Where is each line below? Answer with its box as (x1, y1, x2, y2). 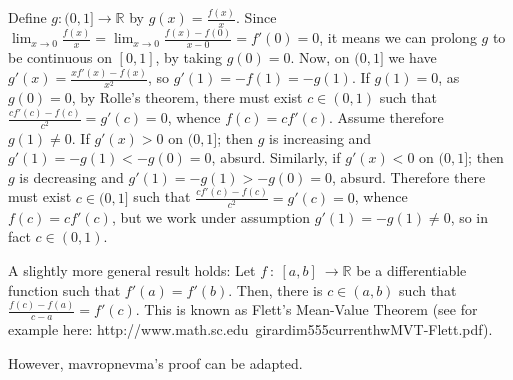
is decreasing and (19, 166, 124, 187)
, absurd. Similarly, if (211, 147, 341, 168)
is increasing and (269, 127, 372, 148)
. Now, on (290, 47, 350, 68)
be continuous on (8, 47, 112, 68)
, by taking (155, 47, 222, 68)
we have (388, 47, 437, 68)
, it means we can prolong (319, 27, 477, 48)
